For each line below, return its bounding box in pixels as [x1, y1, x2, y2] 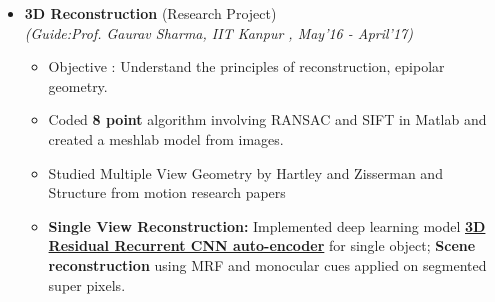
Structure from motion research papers [48, 182, 286, 203]
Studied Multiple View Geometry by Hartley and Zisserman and [48, 162, 443, 183]
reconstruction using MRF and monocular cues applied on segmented [48, 254, 487, 275]
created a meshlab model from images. [48, 128, 284, 149]
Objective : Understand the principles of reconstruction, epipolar [48, 56, 445, 77]
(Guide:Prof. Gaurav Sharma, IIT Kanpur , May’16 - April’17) [24, 22, 413, 43]
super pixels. [48, 274, 126, 295]
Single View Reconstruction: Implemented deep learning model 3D [48, 215, 486, 236]
